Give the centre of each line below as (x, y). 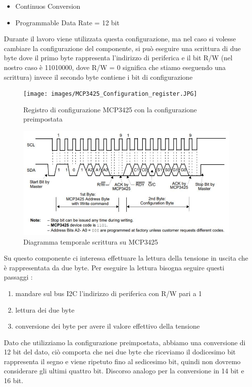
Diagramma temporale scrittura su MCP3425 (91, 241)
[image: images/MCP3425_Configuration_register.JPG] (110, 94)
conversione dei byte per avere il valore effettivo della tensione (108, 326)
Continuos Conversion (48, 6)
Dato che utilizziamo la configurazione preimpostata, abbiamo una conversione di (125, 342)
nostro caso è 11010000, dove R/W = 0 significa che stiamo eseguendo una (115, 67)
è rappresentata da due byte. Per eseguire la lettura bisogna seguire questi (114, 267)
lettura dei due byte (45, 309)
